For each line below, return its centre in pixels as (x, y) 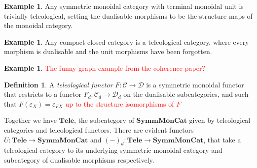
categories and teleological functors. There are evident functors (99, 129)
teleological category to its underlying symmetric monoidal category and (113, 150)
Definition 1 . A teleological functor (58, 84)
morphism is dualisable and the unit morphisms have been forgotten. (108, 51)
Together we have (30, 120)
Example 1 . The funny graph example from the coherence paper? (105, 68)
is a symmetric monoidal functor (195, 84)
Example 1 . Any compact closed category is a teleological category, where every (127, 42)
